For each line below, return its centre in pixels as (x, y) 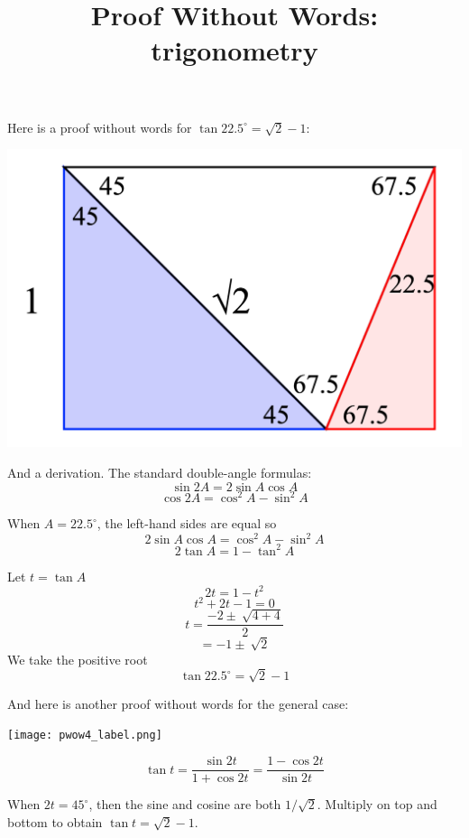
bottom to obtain (55, 821)
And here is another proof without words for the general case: (178, 703)
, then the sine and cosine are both (185, 804)
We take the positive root (78, 659)
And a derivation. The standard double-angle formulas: (160, 472)
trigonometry (234, 50)
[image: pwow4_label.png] (85, 736)
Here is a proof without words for (100, 127)
